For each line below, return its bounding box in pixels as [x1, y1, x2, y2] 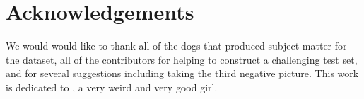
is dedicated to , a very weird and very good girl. [6, 79, 218, 94]
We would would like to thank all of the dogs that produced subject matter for [6, 38, 347, 53]
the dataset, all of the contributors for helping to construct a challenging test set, [6, 52, 358, 66]
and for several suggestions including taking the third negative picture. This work [6, 66, 359, 81]
